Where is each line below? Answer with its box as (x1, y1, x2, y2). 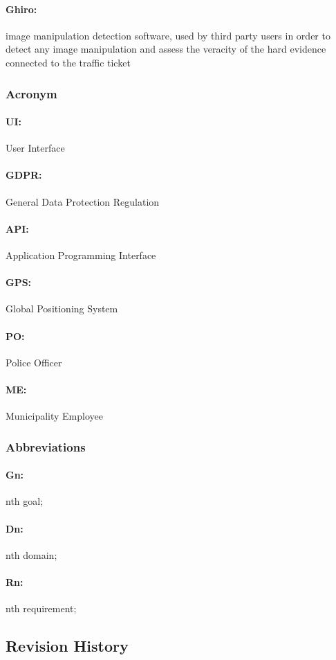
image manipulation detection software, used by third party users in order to (6, 28, 330, 42)
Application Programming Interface (6, 248, 156, 262)
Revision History (6, 635, 129, 657)
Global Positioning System (6, 301, 118, 316)
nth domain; (6, 547, 57, 562)
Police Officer (6, 355, 62, 369)
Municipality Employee (6, 409, 103, 423)
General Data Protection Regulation (6, 194, 160, 208)
